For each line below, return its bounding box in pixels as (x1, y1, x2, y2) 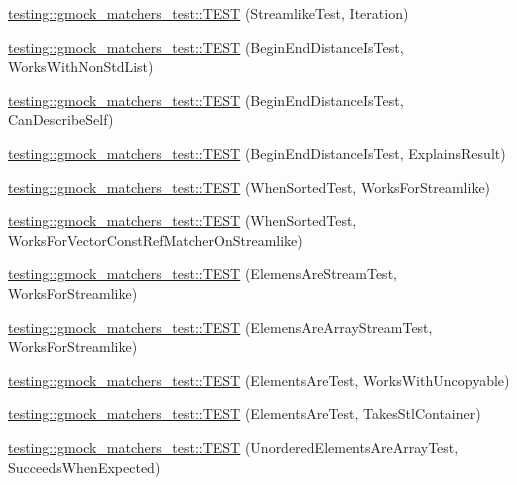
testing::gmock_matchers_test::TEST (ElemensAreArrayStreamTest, (8, 316, 433, 337)
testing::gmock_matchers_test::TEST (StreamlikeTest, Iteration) (8, 3, 409, 23)
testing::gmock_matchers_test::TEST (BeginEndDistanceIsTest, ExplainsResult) (8, 142, 506, 163)
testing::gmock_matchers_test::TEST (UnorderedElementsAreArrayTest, (8, 436, 459, 457)
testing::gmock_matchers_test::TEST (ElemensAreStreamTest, (8, 263, 397, 284)
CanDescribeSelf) (8, 109, 114, 130)
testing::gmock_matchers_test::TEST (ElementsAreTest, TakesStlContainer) (8, 403, 481, 424)
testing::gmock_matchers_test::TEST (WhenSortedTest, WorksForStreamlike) (8, 176, 491, 197)
